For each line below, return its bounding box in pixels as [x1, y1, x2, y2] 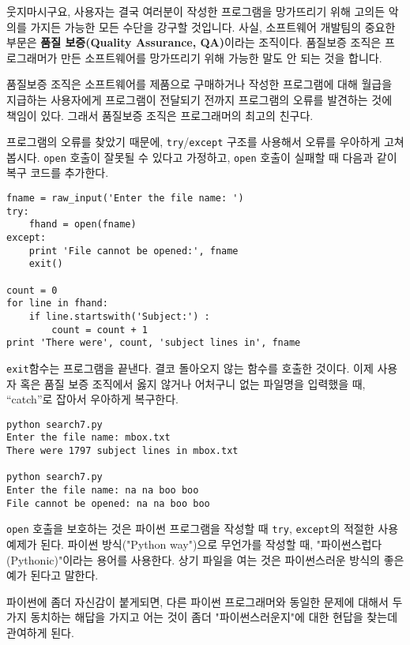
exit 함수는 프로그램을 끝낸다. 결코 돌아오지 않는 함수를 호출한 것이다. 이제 [6, 359, 374, 376]
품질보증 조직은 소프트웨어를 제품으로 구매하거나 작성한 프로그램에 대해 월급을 [6, 76, 393, 92]
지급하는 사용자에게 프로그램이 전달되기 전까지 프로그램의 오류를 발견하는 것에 [6, 91, 393, 107]
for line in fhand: [6, 298, 108, 309]
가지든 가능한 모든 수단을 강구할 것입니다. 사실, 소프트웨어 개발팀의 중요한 [30, 18, 396, 35]
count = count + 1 [51, 324, 148, 336]
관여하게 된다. [6, 624, 74, 640]
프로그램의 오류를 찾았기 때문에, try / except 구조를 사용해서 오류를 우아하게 [6, 133, 381, 150]
